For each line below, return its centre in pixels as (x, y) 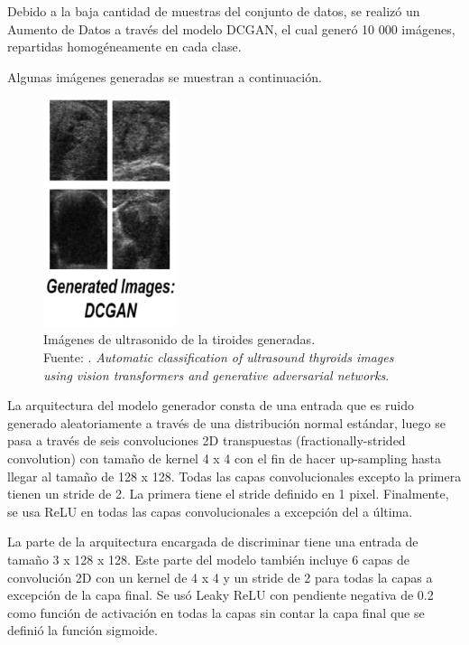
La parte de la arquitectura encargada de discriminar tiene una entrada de (213, 542)
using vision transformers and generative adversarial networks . (216, 374)
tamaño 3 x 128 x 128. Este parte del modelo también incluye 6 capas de (209, 559)
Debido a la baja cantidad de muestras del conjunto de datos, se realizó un (214, 11)
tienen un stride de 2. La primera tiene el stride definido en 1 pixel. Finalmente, (228, 494)
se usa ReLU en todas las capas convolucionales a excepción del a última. (210, 511)
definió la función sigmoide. (83, 630)
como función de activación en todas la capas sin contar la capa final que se (216, 612)
